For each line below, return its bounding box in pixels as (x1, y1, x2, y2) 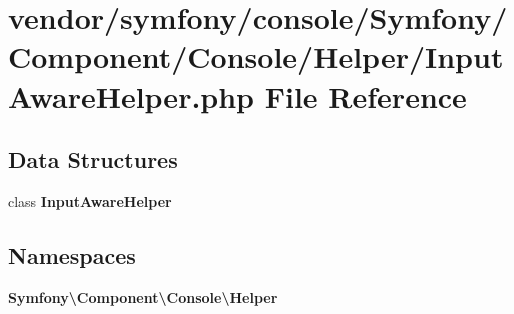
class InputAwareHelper (8, 190, 172, 211)
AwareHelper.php (8, 75, 255, 116)
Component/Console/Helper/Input (8, 36, 504, 77)
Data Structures (8, 144, 178, 175)
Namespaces (8, 239, 136, 270)
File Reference (264, 75, 467, 116)
